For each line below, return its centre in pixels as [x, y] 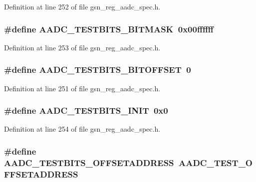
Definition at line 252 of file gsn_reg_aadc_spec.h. [82, 6]
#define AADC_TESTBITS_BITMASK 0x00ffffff [109, 29]
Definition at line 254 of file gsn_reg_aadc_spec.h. [82, 129]
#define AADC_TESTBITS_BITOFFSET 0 [98, 70]
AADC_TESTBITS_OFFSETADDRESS [89, 162]
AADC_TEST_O [215, 162]
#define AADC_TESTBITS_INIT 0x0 [86, 110]
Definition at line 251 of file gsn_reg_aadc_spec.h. [82, 88]
